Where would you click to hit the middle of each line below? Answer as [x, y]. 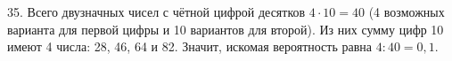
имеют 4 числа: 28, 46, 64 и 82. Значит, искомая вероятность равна [190, 46]
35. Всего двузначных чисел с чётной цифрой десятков [156, 11]
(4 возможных [407, 11]
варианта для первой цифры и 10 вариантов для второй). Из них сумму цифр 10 [226, 29]
